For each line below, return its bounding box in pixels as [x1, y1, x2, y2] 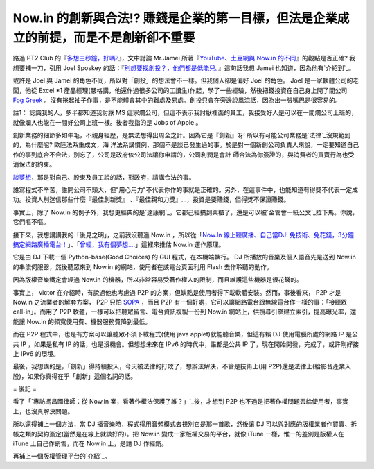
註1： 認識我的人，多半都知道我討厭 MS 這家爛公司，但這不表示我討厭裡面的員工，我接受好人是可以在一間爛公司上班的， [12, 108, 358, 117]
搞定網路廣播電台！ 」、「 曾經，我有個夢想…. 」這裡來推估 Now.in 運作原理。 [12, 240, 225, 248]
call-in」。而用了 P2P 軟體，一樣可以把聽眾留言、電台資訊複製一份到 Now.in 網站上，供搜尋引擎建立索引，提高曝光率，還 [12, 307, 357, 316]
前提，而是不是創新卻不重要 [37, 30, 195, 45]
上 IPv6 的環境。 [12, 349, 60, 357]
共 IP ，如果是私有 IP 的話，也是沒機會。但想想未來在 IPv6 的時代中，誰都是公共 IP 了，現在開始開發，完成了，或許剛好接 [12, 340, 359, 348]
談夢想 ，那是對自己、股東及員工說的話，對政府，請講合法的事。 [12, 173, 195, 181]
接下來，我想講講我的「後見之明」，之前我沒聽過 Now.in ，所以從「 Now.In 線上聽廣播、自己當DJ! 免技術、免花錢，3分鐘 [12, 230, 355, 239]
